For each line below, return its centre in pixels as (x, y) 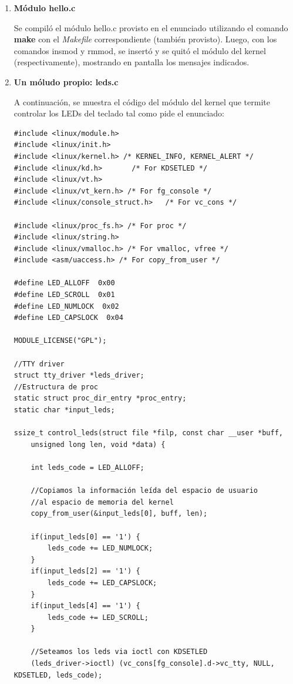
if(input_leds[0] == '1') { (85, 537)
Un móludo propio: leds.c (66, 81)
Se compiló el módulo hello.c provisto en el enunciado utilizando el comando (151, 27)
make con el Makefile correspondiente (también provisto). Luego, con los (145, 39)
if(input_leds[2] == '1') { (85, 571)
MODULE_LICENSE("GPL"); (60, 341)
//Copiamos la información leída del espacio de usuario (144, 491)
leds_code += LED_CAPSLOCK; (102, 583)
